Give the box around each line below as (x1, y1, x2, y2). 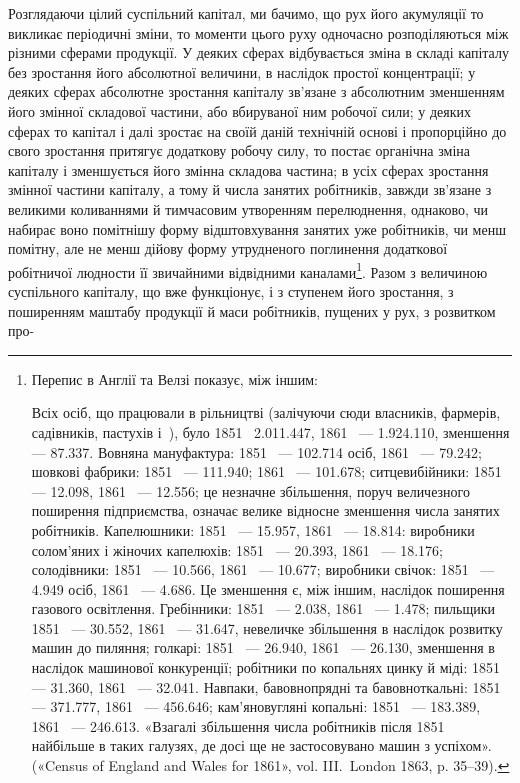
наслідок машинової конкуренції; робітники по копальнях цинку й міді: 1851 (31, 657, 501, 678)
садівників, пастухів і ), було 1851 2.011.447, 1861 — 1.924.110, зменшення (31, 421, 510, 442)
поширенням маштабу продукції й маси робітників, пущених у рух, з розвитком (8, 300, 496, 321)
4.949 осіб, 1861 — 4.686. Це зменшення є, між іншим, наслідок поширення (31, 578, 505, 599)
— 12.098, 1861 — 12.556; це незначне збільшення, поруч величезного (31, 480, 470, 501)
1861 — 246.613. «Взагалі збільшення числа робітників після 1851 (31, 715, 445, 736)
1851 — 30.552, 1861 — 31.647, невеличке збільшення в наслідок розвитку (31, 617, 503, 638)
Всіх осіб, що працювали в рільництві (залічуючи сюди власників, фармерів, (31, 402, 501, 423)
